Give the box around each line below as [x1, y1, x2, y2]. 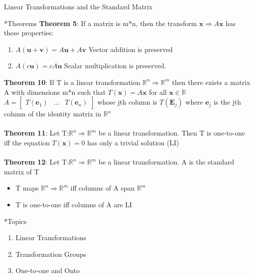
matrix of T [4, 166, 39, 176]
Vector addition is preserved [88, 44, 173, 54]
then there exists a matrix [172, 77, 251, 87]
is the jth [213, 97, 241, 107]
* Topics [4, 216, 27, 226]
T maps [15, 183, 39, 193]
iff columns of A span [70, 183, 135, 193]
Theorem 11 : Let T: [4, 128, 69, 138]
